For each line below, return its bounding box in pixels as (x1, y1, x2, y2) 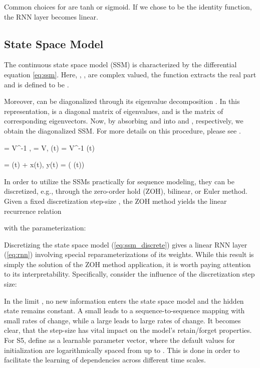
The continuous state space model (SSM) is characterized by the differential (4, 59, 237, 70)
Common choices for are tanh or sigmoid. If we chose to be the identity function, (4, 2, 252, 12)
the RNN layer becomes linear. (4, 11, 98, 22)
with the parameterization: (4, 222, 86, 233)
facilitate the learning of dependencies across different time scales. (4, 354, 206, 365)
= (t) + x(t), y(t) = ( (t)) (4, 159, 85, 170)
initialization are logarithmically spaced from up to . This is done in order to (4, 344, 240, 355)
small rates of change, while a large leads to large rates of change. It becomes (4, 315, 241, 325)
